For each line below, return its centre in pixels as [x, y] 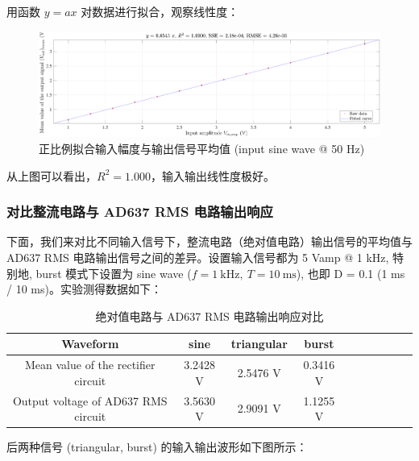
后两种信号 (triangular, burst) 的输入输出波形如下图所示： [157, 447]
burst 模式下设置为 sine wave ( [114, 273]
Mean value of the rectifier [90, 365]
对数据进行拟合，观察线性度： [160, 11]
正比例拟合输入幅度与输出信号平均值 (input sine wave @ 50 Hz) [202, 148]
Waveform [90, 344]
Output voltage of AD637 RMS [90, 400]
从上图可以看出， [52, 175]
